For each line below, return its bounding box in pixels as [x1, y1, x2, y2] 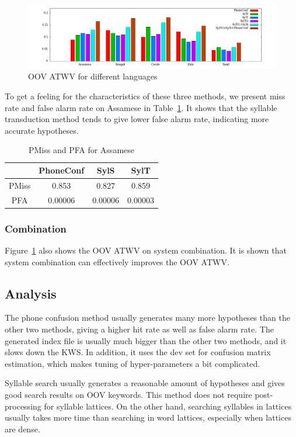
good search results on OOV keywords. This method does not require [5, 389, 252, 400]
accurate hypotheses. [5, 124, 79, 136]
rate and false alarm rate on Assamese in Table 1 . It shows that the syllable [5, 101, 277, 113]
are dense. [5, 422, 40, 435]
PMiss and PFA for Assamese [28, 144, 135, 156]
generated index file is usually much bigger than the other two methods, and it [5, 334, 287, 346]
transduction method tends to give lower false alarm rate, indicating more [5, 113, 269, 125]
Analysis [5, 284, 57, 302]
